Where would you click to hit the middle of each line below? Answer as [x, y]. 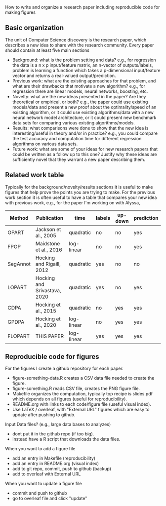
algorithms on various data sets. [45, 144]
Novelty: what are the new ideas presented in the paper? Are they [79, 96]
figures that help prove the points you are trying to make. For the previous [80, 192]
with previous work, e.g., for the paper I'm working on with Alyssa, [73, 202]
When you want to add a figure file [40, 449]
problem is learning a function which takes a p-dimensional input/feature [86, 70]
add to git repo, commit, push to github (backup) [62, 469]
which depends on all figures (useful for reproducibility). [70, 399]
